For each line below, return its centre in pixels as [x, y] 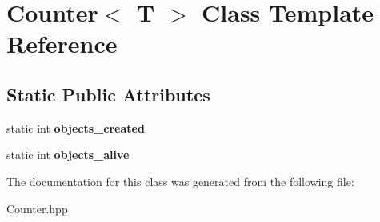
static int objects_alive [68, 155]
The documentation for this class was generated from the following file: [180, 181]
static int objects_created [76, 127]
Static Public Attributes [108, 94]
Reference [62, 44]
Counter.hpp [37, 208]
